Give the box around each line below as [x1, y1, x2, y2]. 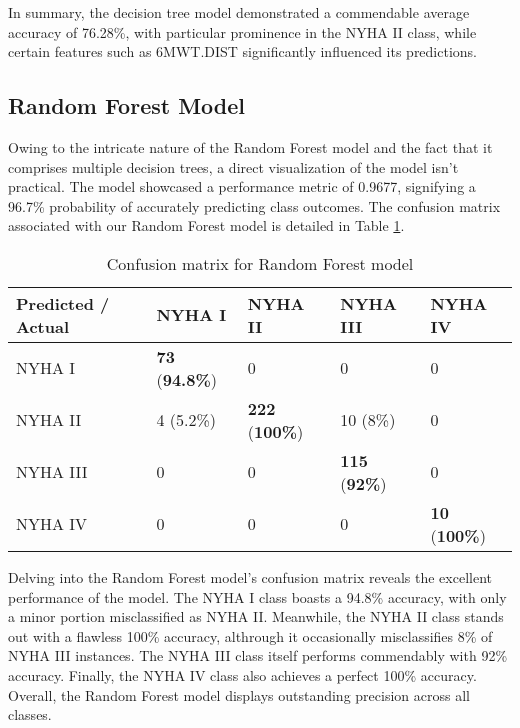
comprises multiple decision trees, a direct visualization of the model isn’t [8, 156, 459, 177]
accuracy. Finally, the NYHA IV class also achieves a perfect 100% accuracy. [8, 664, 477, 685]
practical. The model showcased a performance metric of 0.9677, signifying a [8, 176, 476, 197]
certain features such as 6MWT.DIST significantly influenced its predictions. [8, 41, 478, 62]
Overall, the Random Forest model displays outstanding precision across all [8, 684, 470, 705]
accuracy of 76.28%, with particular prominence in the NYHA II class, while [8, 21, 477, 42]
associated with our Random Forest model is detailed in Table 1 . [8, 215, 405, 236]
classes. [8, 704, 52, 725]
